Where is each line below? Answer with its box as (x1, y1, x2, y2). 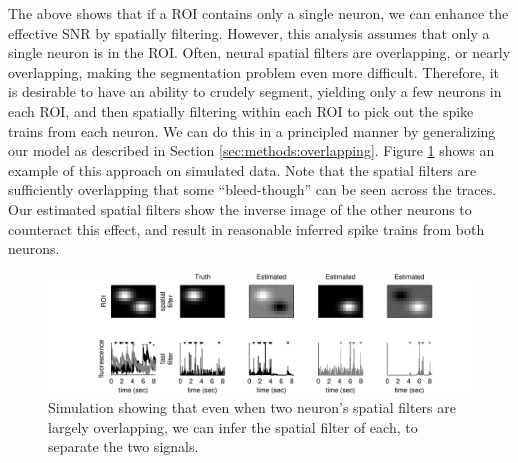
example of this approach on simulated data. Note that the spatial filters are (8, 159, 477, 180)
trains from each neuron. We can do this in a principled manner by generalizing (8, 120, 496, 141)
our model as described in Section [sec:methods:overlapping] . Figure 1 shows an (8, 140, 495, 161)
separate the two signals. (48, 436, 199, 457)
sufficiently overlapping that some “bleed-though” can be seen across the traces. (8, 179, 497, 200)
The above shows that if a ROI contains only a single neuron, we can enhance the (8, 3, 509, 23)
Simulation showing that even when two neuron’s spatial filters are (48, 397, 456, 418)
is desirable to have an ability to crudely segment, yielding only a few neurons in (8, 81, 502, 102)
